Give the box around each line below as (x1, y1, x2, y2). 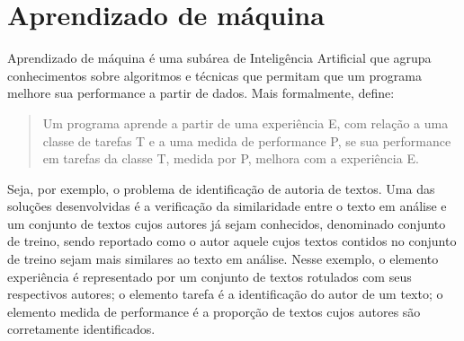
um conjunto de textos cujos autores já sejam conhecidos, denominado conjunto (7, 214, 446, 232)
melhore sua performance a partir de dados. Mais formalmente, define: (7, 83, 395, 102)
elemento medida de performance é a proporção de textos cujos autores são (7, 302, 421, 320)
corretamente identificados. (7, 319, 156, 338)
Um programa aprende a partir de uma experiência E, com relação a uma (42, 113, 449, 132)
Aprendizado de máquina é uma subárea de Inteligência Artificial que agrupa (7, 48, 432, 67)
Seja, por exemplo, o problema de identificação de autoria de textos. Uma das (7, 179, 435, 197)
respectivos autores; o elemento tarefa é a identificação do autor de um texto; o (7, 284, 443, 303)
